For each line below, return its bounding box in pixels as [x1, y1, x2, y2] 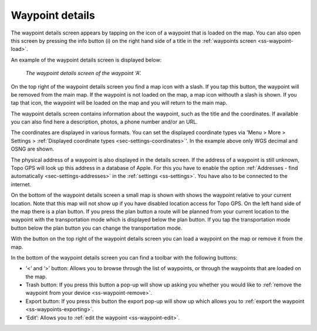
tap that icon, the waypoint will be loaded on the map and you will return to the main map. [11, 100, 228, 107]
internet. [11, 180, 32, 187]
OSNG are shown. [11, 145, 55, 152]
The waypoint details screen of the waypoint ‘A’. [25, 70, 142, 77]
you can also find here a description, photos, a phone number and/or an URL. [11, 118, 198, 125]
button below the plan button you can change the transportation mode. [11, 224, 183, 231]
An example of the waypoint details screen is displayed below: [11, 56, 162, 63]
